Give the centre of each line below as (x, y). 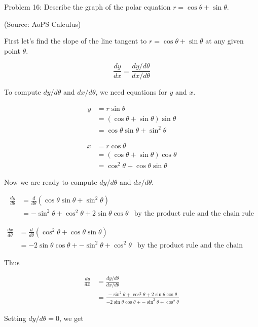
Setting (15, 318)
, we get (71, 318)
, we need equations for (131, 92)
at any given (225, 41)
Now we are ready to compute (51, 181)
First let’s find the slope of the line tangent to (76, 41)
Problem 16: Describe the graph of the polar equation (87, 7)
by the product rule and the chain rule (194, 213)
